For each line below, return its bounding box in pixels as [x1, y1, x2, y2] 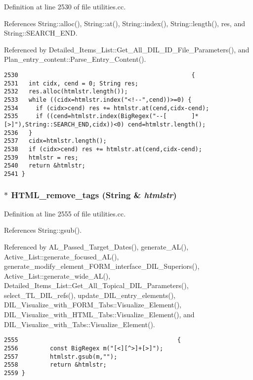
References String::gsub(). [4, 225, 82, 235]
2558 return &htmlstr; [4, 361, 107, 369]
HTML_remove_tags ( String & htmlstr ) [11, 189, 177, 201]
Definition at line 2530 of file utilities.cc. [4, 1, 126, 11]
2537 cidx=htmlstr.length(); [4, 137, 107, 145]
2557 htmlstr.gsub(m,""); [4, 353, 118, 360]
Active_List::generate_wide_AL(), [4, 270, 111, 281]
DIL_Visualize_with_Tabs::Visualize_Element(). [4, 319, 155, 329]
